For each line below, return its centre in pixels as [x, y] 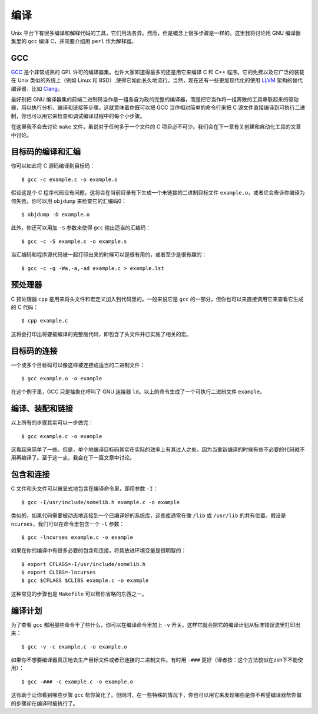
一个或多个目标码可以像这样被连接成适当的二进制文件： [78, 365]
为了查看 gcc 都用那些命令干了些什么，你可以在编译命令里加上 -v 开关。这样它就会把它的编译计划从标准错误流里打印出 [155, 624]
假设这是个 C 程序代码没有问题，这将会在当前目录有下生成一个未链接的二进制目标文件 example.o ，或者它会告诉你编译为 [158, 193]
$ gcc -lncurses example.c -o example [77, 537]
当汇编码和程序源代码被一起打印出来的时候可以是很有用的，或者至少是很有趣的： [109, 255]
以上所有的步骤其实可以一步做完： [52, 423]
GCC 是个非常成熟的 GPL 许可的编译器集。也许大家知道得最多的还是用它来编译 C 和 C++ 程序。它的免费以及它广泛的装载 [158, 72]
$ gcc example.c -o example [62, 436]
